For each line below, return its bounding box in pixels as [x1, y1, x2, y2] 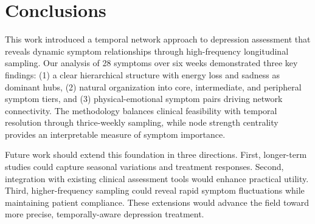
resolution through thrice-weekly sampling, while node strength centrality [5, 116, 279, 129]
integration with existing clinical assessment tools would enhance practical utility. [5, 172, 309, 185]
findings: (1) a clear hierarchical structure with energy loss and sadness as [5, 68, 280, 81]
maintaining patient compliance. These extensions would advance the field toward [5, 195, 309, 208]
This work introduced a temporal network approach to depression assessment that [5, 33, 311, 46]
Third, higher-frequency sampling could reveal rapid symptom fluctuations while [5, 184, 305, 197]
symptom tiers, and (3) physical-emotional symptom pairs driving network [5, 92, 283, 105]
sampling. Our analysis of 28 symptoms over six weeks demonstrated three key [5, 56, 298, 69]
